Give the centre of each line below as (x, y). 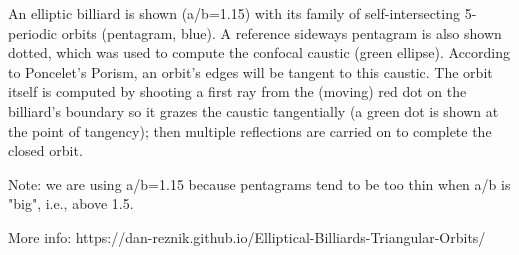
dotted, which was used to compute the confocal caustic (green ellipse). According (259, 52)
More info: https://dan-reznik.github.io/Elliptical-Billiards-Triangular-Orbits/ (247, 236)
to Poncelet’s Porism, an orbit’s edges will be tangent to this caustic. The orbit (250, 71)
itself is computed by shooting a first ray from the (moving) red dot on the (237, 91)
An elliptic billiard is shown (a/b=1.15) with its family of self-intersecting (234, 13)
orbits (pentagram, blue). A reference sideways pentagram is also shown (281, 32)
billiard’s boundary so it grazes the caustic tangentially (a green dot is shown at (253, 110)
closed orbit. (45, 150)
